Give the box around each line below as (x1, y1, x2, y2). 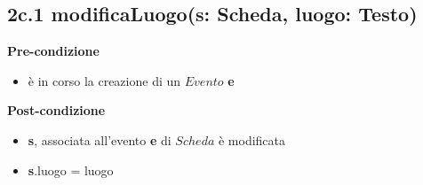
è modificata (218, 130, 286, 149)
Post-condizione (7, 101, 106, 119)
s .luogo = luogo (28, 160, 114, 179)
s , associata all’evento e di (28, 130, 172, 149)
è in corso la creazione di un (28, 71, 181, 89)
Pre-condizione (7, 42, 100, 60)
